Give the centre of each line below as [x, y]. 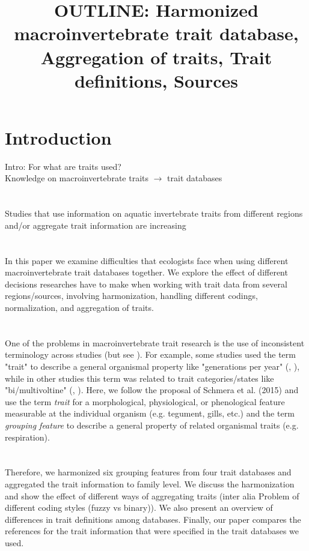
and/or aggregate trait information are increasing [96, 225]
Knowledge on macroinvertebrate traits [77, 178]
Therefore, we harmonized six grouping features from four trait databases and [148, 472]
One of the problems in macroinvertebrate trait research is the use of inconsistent [155, 342]
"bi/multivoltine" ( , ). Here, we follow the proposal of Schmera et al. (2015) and [152, 390]
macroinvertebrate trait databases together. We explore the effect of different [146, 272]
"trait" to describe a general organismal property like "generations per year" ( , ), [152, 366]
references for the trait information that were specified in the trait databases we [152, 531]
